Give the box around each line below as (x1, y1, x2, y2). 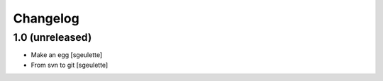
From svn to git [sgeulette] (30, 61, 109, 69)
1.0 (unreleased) (13, 31, 92, 44)
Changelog (13, 11, 79, 26)
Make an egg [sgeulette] (30, 51, 103, 59)
